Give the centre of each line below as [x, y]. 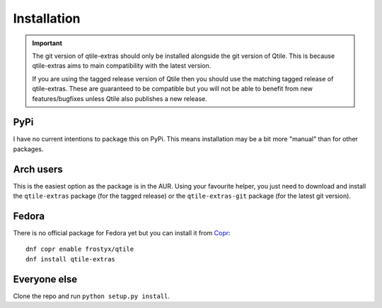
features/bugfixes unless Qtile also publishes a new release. [120, 98]
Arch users [38, 169]
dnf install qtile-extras [71, 259]
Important [47, 43]
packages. [28, 149]
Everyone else [45, 279]
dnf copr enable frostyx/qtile [80, 249]
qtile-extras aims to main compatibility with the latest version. [122, 66]
